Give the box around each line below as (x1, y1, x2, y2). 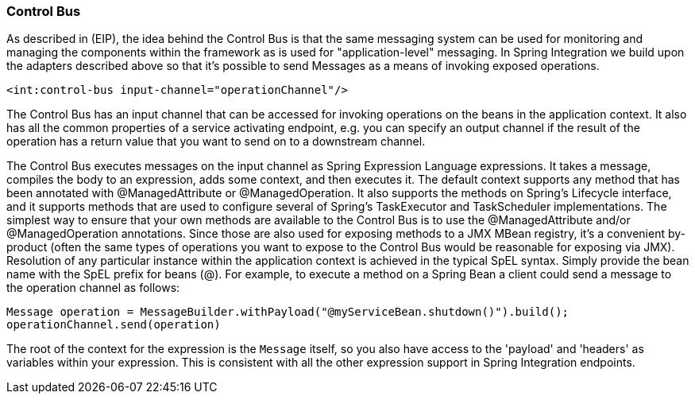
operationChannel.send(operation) (6, 318, 221, 332)
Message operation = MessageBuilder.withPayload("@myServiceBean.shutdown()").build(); (6, 305, 570, 319)
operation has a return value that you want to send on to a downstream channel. (6, 134, 426, 149)
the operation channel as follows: (6, 281, 180, 295)
